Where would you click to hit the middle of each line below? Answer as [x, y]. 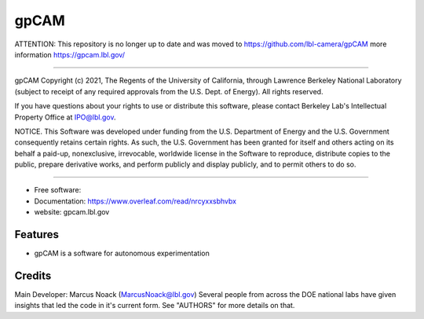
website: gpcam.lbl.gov [72, 212]
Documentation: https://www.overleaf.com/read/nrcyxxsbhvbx [135, 201]
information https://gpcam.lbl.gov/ [70, 54]
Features [37, 235]
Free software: [58, 190]
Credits [33, 275]
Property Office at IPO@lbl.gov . [65, 117]
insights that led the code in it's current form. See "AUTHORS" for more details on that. [155, 306]
